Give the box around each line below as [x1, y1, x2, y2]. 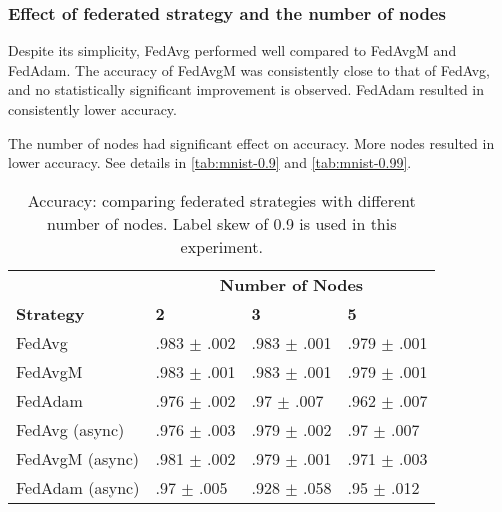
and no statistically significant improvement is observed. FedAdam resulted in [8, 79, 484, 100]
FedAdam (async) [16, 475, 140, 499]
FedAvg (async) [16, 417, 125, 441]
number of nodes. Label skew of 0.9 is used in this [46, 211, 397, 235]
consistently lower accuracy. [8, 99, 177, 119]
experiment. [180, 234, 263, 258]
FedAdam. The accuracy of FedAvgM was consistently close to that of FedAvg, [8, 59, 490, 80]
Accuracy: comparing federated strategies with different [27, 188, 416, 212]
